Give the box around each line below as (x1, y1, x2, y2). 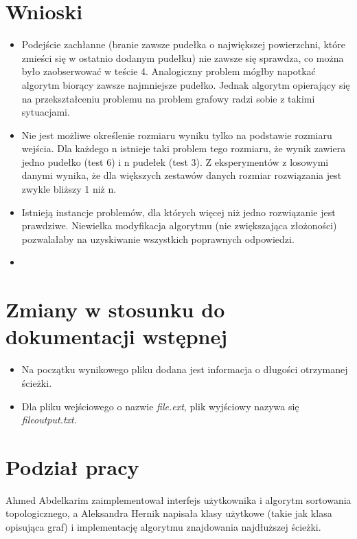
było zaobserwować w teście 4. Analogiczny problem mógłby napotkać (21, 64, 316, 78)
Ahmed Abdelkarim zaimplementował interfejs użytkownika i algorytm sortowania (5, 492, 352, 507)
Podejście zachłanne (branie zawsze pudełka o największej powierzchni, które (21, 37, 345, 52)
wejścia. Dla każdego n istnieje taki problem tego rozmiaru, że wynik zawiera (21, 141, 346, 156)
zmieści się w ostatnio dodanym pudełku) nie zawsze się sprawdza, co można (21, 50, 344, 65)
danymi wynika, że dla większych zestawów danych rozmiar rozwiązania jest (21, 168, 342, 182)
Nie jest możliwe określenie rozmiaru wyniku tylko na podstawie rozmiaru (21, 127, 332, 142)
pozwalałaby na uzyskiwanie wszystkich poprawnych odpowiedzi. (21, 231, 295, 246)
